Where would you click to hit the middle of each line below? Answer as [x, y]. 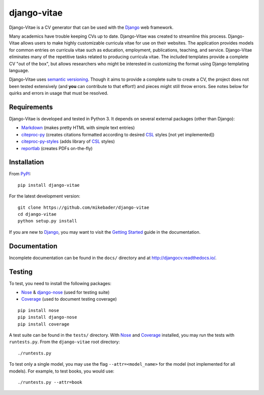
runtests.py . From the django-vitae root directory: [64, 342]
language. [19, 70]
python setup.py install [47, 221]
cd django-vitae [37, 214]
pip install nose [38, 310]
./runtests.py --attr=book [50, 382]
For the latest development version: [45, 196]
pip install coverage [44, 324]
